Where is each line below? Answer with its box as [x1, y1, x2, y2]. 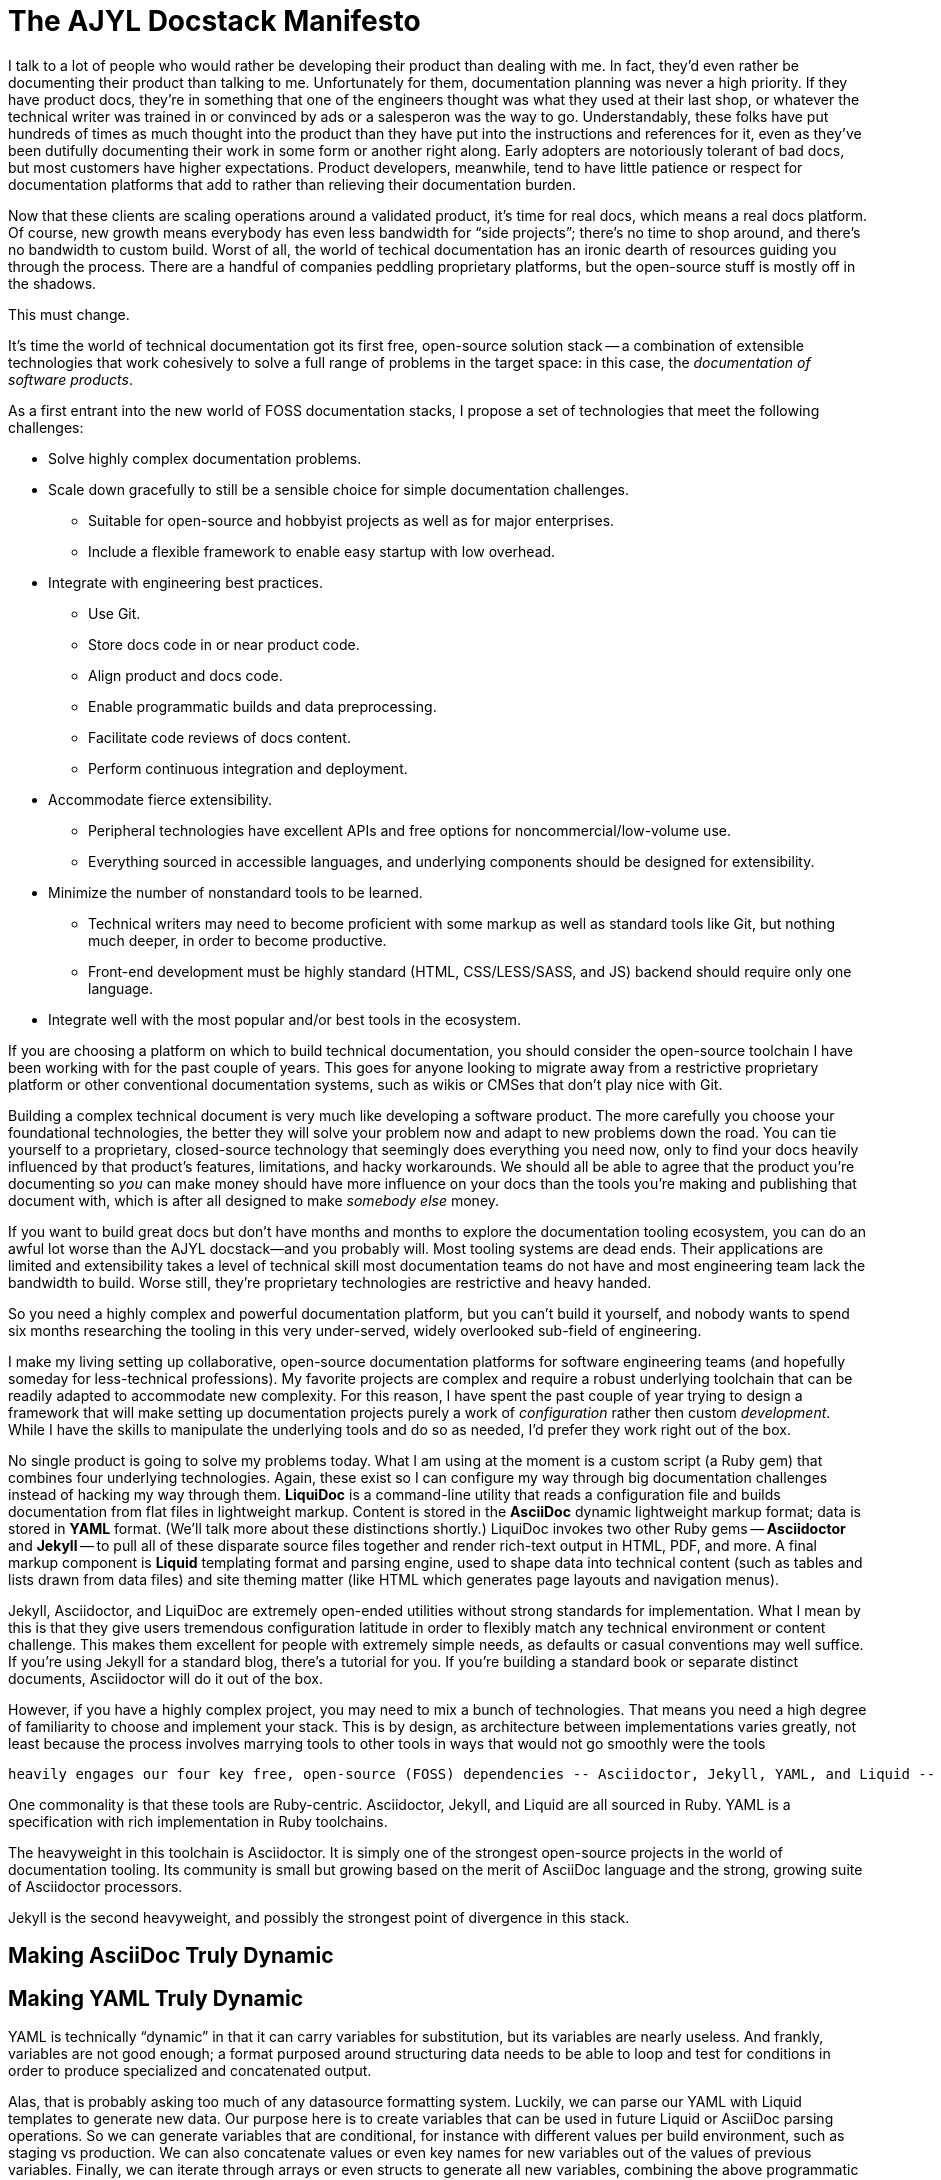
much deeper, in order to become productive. [88, 931, 387, 949]
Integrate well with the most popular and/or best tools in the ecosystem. [48, 1010, 522, 1028]
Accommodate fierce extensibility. [48, 790, 273, 808]
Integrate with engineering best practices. [48, 573, 324, 591]
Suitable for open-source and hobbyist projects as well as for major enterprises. [88, 511, 615, 529]
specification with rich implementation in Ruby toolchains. [8, 1812, 388, 1830]
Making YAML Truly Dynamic [8, 1985, 303, 2011]
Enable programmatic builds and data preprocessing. [88, 697, 437, 715]
